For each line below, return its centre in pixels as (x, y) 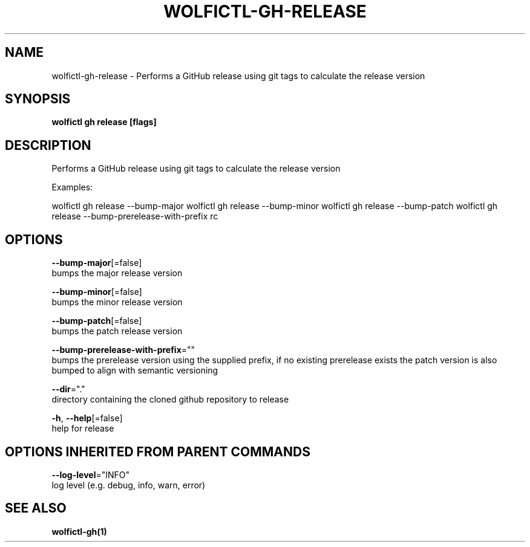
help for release (83, 429)
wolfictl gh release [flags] (104, 122)
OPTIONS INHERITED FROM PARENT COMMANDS (158, 452)
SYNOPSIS (38, 99)
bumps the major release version (117, 273)
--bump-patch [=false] (97, 321)
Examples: (72, 187)
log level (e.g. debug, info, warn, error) (129, 485)
